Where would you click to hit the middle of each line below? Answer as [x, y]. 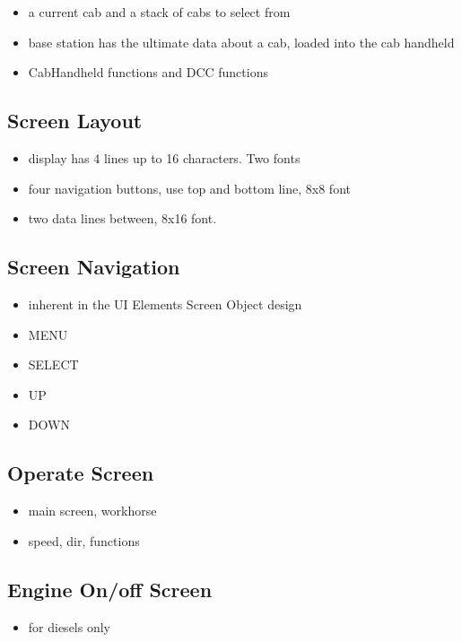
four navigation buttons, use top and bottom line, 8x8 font [189, 188]
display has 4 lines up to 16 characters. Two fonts [164, 157]
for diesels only [69, 626]
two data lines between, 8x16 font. [122, 218]
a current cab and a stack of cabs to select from [159, 12]
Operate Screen [81, 473]
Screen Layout [75, 121]
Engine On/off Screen [110, 589]
